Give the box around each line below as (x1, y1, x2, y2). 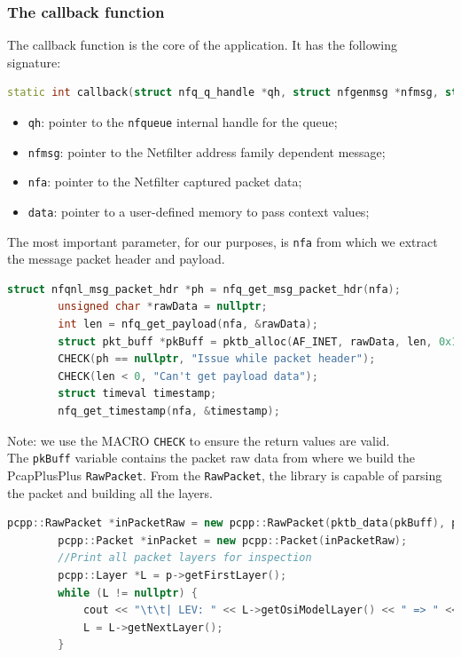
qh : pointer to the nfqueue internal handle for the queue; (27, 113, 338, 131)
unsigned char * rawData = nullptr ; (58, 300, 268, 313)
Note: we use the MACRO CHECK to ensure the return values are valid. (7, 431, 390, 449)
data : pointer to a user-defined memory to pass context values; (27, 202, 370, 220)
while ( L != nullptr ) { (58, 586, 198, 599)
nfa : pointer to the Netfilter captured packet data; (27, 172, 302, 191)
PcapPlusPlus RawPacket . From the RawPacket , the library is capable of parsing (7, 465, 442, 484)
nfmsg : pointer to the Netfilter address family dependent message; (27, 142, 386, 161)
